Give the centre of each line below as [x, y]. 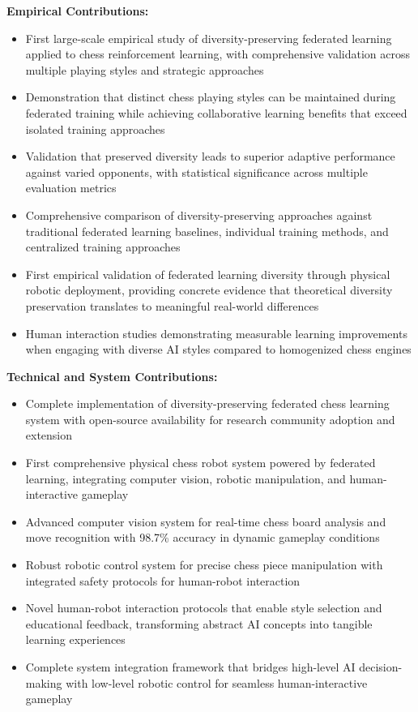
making [44, 682]
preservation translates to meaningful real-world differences [172, 305]
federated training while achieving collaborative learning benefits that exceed [216, 112]
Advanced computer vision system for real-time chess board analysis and [206, 521]
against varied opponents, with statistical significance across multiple [196, 172]
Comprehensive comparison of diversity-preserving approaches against [199, 214]
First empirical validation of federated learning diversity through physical [208, 274]
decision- [381, 667]
